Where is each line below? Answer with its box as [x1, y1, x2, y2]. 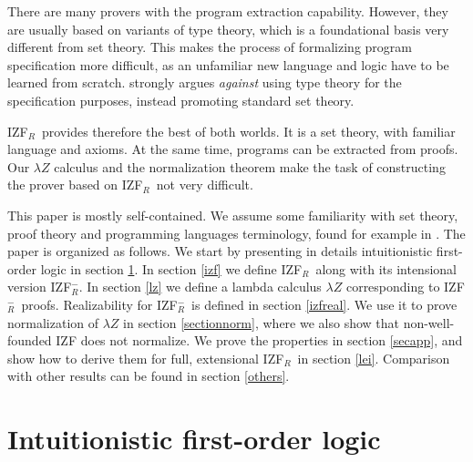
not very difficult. [156, 175, 253, 194]
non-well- [403, 313, 455, 332]
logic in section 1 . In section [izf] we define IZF [40, 259, 303, 278]
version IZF [7, 277, 72, 296]
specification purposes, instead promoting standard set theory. [7, 90, 355, 109]
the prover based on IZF [7, 175, 143, 194]
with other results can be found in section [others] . [7, 366, 290, 385]
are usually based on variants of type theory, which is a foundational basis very [7, 19, 449, 38]
